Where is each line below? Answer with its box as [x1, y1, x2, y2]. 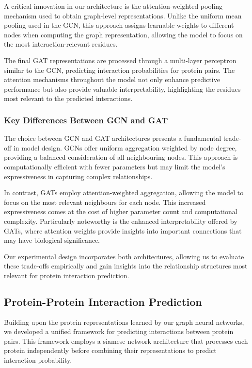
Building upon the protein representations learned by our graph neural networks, [4, 317, 244, 327]
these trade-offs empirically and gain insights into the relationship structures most [4, 261, 248, 271]
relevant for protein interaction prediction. [4, 270, 129, 280]
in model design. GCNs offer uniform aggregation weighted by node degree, [13, 142, 237, 152]
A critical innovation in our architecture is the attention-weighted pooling [4, 1, 222, 11]
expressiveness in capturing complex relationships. [4, 171, 153, 181]
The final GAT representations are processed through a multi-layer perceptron [4, 55, 236, 65]
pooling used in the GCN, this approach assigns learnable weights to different [4, 20, 234, 30]
